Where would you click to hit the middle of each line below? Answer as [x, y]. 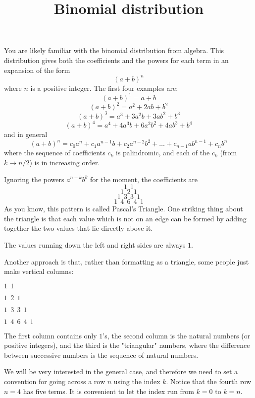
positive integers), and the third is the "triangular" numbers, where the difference [127, 345]
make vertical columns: [39, 271]
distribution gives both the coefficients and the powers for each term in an [116, 60]
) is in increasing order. [65, 162]
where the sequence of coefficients [55, 153]
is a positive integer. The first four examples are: [104, 88]
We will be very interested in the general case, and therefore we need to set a [121, 371]
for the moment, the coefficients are [144, 179]
